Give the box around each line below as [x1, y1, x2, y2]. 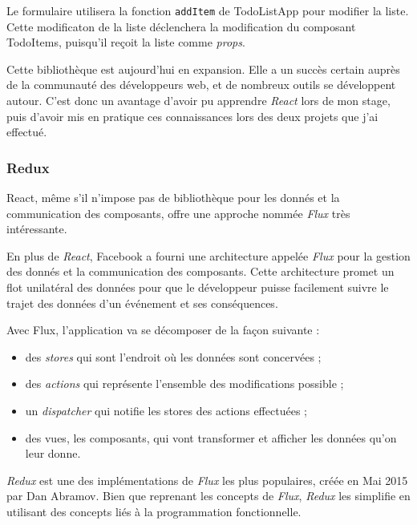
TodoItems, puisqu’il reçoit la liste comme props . [6, 34, 245, 50]
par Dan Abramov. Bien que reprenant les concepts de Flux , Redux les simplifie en [6, 487, 411, 504]
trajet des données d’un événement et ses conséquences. [6, 294, 278, 311]
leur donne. [25, 445, 81, 462]
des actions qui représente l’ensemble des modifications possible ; [25, 375, 344, 392]
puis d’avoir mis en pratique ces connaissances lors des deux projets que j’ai [6, 107, 379, 124]
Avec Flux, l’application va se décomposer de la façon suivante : [6, 321, 320, 338]
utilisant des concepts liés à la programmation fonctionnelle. [6, 503, 302, 519]
